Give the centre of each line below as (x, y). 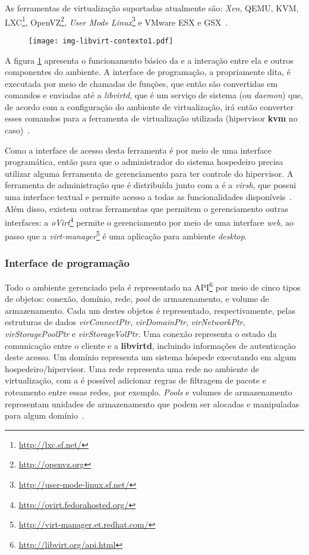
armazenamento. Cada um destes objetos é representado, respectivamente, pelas (150, 310)
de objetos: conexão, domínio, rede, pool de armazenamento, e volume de (137, 299)
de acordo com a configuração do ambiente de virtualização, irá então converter (149, 106)
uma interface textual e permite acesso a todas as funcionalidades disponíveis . (149, 197)
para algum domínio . (45, 415)
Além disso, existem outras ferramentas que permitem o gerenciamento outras (147, 208)
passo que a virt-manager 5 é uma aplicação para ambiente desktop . (126, 235)
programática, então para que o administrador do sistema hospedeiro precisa (144, 162)
